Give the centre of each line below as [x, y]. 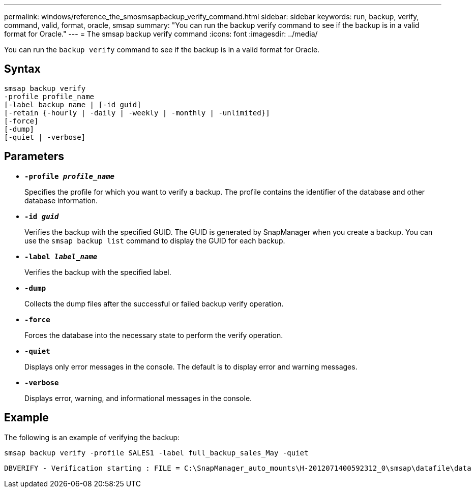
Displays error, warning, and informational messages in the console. [138, 398]
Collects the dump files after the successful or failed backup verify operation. [154, 303]
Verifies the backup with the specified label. [98, 272]
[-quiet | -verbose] [45, 137]
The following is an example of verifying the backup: [92, 437]
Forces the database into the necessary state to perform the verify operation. [154, 335]
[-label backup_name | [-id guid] [73, 104]
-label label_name [61, 256]
